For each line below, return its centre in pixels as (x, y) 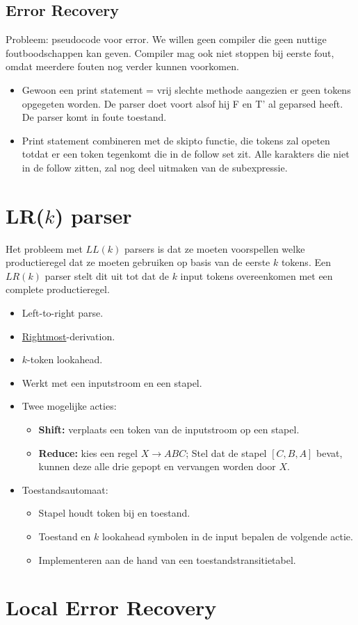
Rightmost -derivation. (68, 336)
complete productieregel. (58, 289)
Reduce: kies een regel (88, 452)
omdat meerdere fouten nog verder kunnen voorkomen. (122, 66)
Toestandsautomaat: (65, 489)
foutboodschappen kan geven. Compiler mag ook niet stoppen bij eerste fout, (170, 52)
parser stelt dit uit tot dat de (107, 275)
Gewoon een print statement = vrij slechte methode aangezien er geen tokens (186, 89)
